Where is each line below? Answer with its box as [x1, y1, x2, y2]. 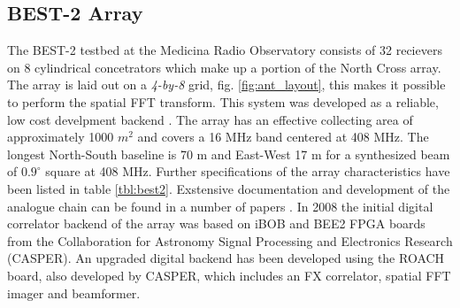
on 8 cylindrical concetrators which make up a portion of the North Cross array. [7, 58, 441, 76]
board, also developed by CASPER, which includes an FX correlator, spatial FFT [7, 266, 451, 284]
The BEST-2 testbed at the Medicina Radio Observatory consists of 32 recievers [7, 41, 442, 59]
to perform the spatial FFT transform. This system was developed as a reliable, [7, 92, 439, 111]
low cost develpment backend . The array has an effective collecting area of [7, 110, 413, 128]
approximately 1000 [7, 127, 114, 146]
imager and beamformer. [7, 283, 141, 302]
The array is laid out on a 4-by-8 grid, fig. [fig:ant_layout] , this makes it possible [7, 75, 446, 94]
